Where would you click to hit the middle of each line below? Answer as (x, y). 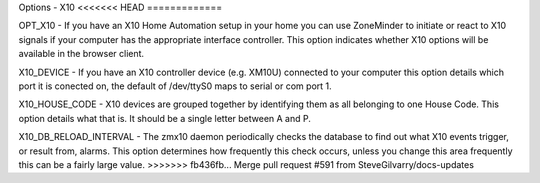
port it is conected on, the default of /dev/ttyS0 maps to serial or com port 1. (175, 86)
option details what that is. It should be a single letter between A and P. (165, 118)
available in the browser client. (81, 54)
